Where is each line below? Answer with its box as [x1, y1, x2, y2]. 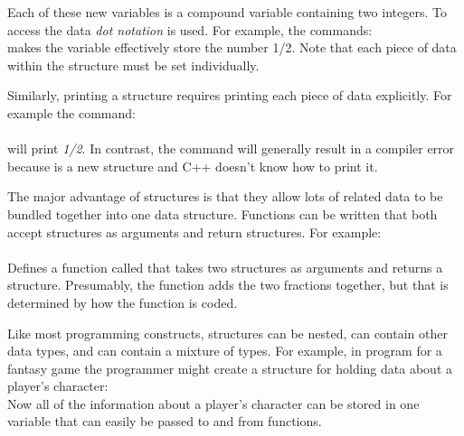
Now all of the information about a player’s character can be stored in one [7, 394, 420, 413]
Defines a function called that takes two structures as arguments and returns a [7, 257, 443, 276]
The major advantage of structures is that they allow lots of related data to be [7, 187, 443, 206]
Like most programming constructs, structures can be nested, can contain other [7, 323, 448, 342]
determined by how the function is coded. [7, 292, 238, 311]
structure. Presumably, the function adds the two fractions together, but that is [7, 275, 449, 294]
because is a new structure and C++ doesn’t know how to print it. [7, 156, 378, 175]
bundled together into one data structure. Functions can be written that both [7, 204, 438, 223]
